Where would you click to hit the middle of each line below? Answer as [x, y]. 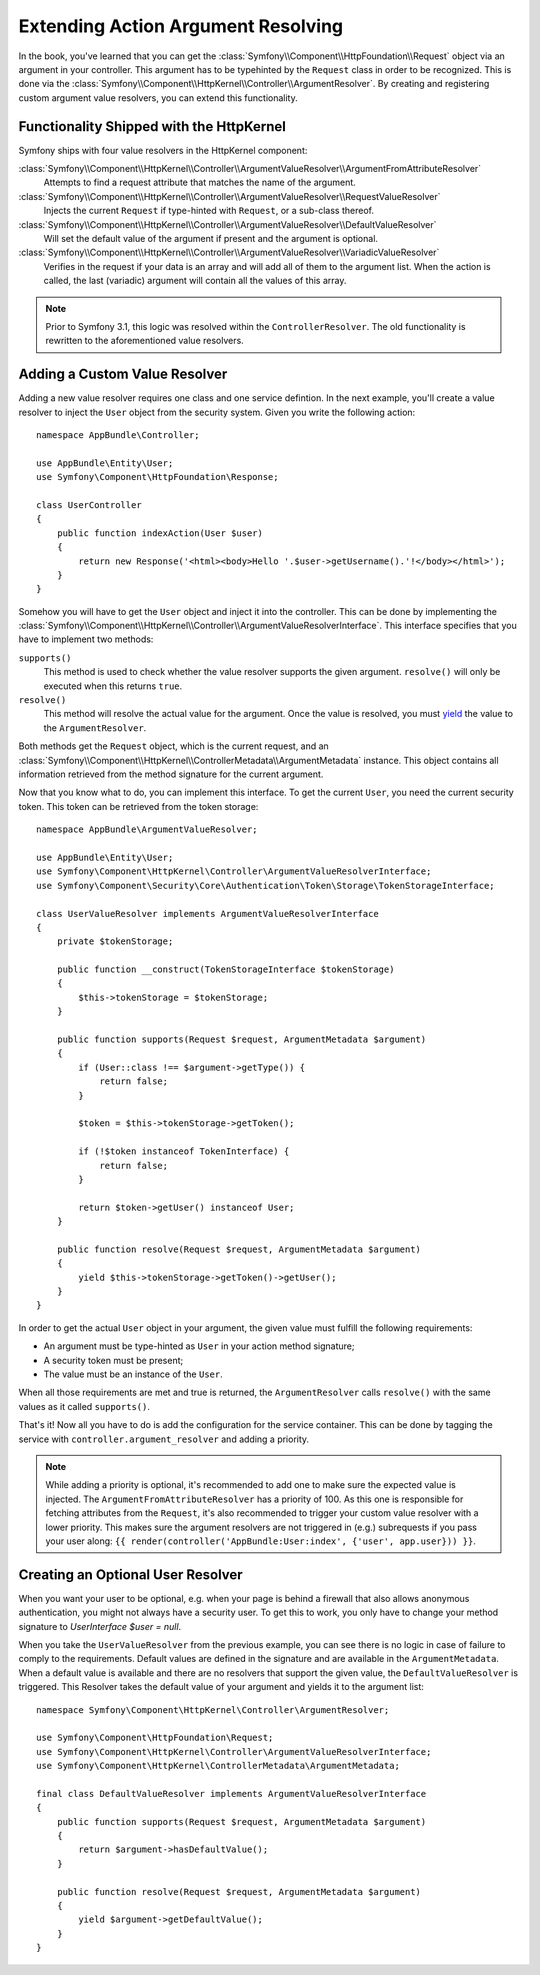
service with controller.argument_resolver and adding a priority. [164, 1439]
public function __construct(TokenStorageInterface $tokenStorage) [225, 969]
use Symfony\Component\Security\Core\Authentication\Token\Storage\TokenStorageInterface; [265, 885]
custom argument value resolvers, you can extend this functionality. [158, 97]
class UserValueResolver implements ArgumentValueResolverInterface [207, 913]
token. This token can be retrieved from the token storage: [138, 806]
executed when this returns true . [113, 686]
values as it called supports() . [84, 1406]
